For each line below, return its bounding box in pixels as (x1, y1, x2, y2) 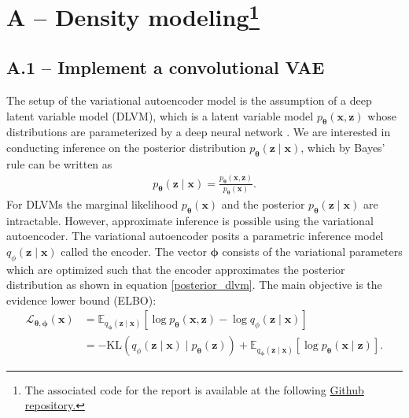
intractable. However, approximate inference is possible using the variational (6, 212, 374, 228)
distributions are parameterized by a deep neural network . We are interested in (6, 124, 391, 140)
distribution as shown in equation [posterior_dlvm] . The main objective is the (6, 276, 382, 293)
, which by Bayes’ (300, 139, 385, 155)
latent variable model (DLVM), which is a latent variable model (6, 107, 314, 124)
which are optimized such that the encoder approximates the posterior (6, 261, 345, 277)
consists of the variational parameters (222, 242, 403, 259)
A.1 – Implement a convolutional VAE (6, 55, 325, 80)
